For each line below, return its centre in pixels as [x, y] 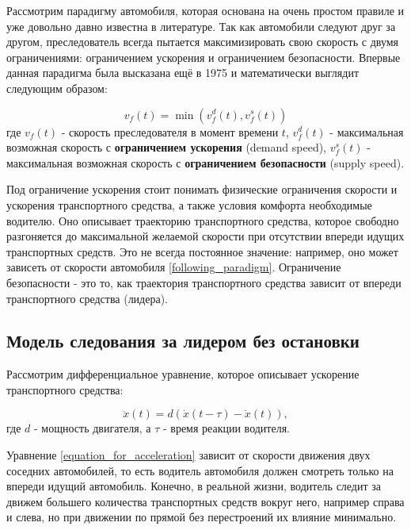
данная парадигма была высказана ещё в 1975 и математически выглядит [183, 73]
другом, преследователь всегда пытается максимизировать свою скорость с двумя [202, 42]
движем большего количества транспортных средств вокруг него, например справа [205, 501]
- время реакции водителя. [226, 428]
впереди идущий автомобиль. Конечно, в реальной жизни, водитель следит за [194, 486]
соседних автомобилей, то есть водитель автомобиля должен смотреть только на [200, 470]
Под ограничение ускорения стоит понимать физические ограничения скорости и [202, 189]
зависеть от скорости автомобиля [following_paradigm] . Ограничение [174, 267]
